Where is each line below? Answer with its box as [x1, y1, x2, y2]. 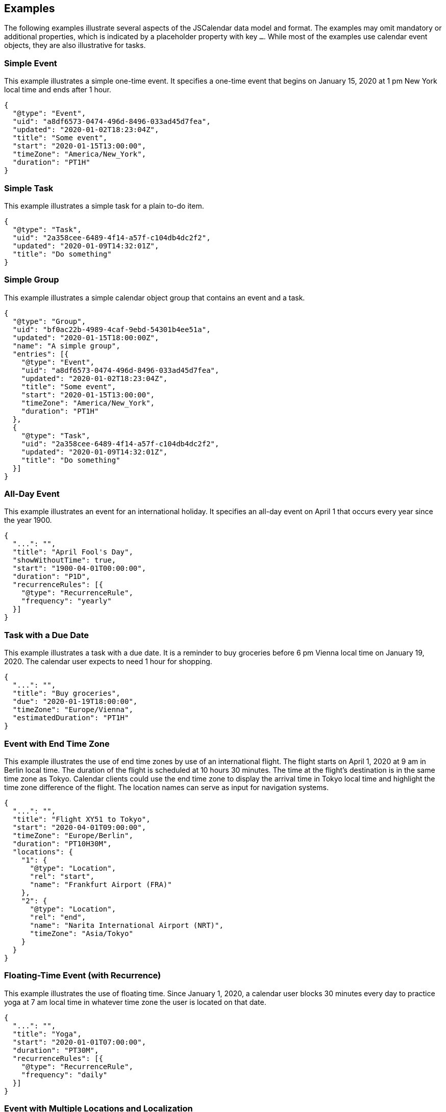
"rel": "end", [30, 913, 86, 921]
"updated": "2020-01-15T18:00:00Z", [12, 333, 159, 342]
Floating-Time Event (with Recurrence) [4, 970, 161, 981]
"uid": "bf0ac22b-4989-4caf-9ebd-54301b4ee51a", [12, 325, 211, 334]
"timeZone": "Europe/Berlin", [12, 831, 133, 840]
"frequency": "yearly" [21, 597, 112, 605]
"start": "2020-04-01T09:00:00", [12, 823, 146, 831]
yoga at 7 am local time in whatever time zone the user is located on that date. [4, 997, 266, 1006]
